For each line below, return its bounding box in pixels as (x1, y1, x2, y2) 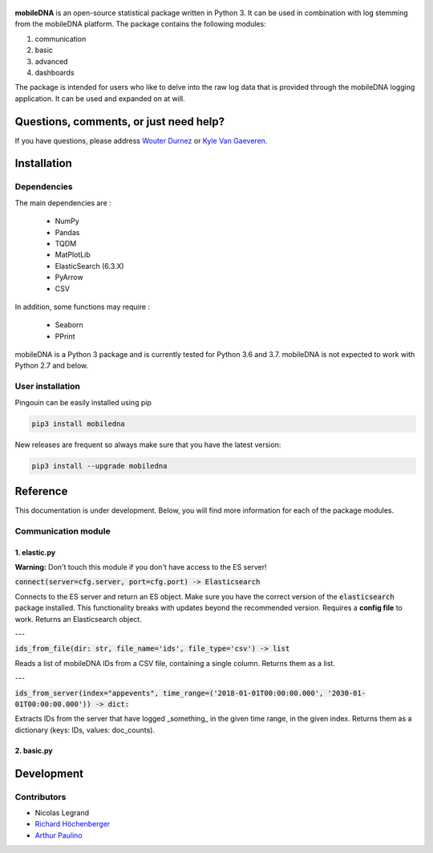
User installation (14, 381, 80, 392)
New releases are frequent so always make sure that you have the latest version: (14, 440, 281, 449)
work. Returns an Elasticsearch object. (14, 614, 142, 624)
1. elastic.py (14, 547, 56, 557)
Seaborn (55, 320, 83, 330)
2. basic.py (14, 745, 54, 755)
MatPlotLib (55, 250, 91, 260)
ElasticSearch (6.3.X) (55, 261, 124, 270)
